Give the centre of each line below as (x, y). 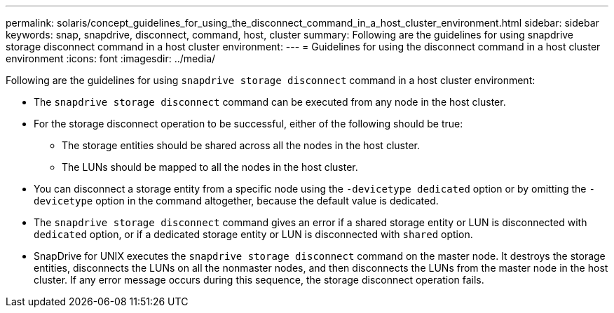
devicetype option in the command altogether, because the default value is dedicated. (236, 201)
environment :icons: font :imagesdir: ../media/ (111, 58)
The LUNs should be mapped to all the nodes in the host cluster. (210, 167)
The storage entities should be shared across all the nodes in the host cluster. (241, 145)
